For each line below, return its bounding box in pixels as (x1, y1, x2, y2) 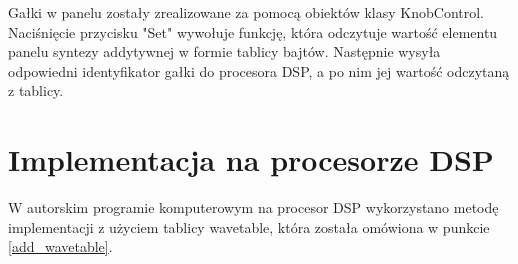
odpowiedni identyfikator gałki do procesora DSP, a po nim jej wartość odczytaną (8, 60, 510, 81)
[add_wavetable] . (8, 236, 113, 257)
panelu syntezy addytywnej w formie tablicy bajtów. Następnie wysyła (8, 41, 441, 62)
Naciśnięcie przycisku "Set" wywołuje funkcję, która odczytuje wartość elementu (8, 21, 498, 42)
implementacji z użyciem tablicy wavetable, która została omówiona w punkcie (8, 216, 490, 237)
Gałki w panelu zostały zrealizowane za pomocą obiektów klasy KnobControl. (8, 2, 484, 22)
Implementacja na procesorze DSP (8, 139, 494, 180)
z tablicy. (8, 80, 64, 101)
